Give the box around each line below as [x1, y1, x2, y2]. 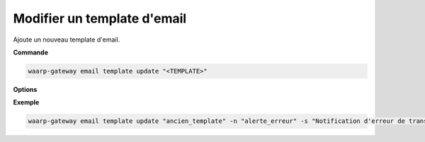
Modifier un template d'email [13, 11, 187, 26]
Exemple [13, 98, 40, 107]
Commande [13, 48, 49, 57]
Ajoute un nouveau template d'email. [13, 35, 120, 44]
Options [13, 85, 38, 93]
